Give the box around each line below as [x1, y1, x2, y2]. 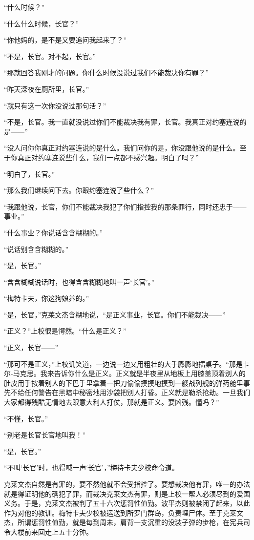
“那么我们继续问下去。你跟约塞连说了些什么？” [4, 185, 154, 195]
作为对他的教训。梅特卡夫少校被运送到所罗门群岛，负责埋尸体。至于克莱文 [4, 507, 243, 518]
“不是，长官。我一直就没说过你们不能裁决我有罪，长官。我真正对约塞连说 [4, 117, 240, 127]
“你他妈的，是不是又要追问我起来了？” [4, 35, 127, 45]
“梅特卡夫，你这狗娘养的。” [4, 293, 89, 303]
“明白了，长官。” [4, 168, 55, 179]
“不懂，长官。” [4, 413, 48, 423]
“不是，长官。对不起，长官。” [4, 51, 96, 61]
